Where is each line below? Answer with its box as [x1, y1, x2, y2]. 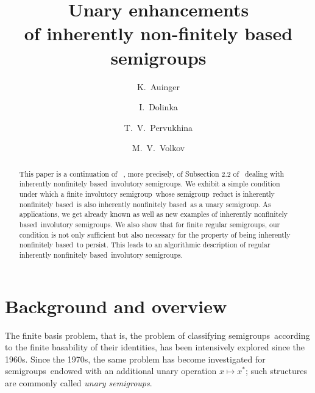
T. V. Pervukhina [124, 121, 193, 133]
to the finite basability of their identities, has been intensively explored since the [5, 341, 305, 353]
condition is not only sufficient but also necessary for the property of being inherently [19, 229, 291, 239]
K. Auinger [136, 80, 180, 93]
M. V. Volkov [132, 141, 185, 154]
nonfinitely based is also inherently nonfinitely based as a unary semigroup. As [19, 199, 271, 209]
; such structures [246, 364, 308, 377]
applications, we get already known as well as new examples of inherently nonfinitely [19, 209, 288, 219]
